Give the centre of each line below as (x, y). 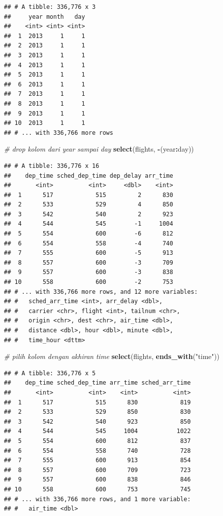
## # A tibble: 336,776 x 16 (52, 166)
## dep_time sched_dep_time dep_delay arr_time (89, 176)
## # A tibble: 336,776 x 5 (50, 373)
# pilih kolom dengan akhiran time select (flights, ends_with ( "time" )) (112, 356)
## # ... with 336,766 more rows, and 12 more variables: (101, 292)
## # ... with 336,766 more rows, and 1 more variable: (97, 499)
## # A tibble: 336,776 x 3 (50, 7)
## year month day (45, 17)
